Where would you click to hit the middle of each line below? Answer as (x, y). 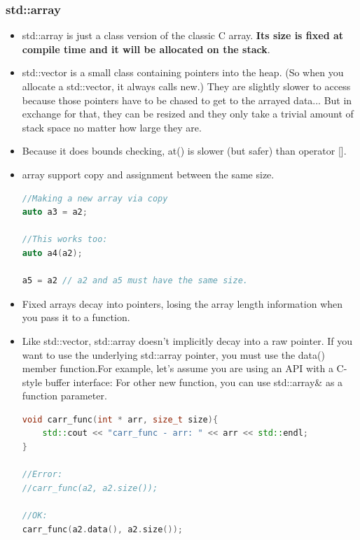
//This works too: (65, 240)
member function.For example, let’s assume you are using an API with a (178, 368)
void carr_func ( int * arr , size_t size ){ (120, 419)
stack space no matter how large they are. (112, 127)
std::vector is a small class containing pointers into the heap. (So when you (183, 72)
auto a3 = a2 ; (55, 212)
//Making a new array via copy (95, 198)
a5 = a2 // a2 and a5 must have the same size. (135, 281)
